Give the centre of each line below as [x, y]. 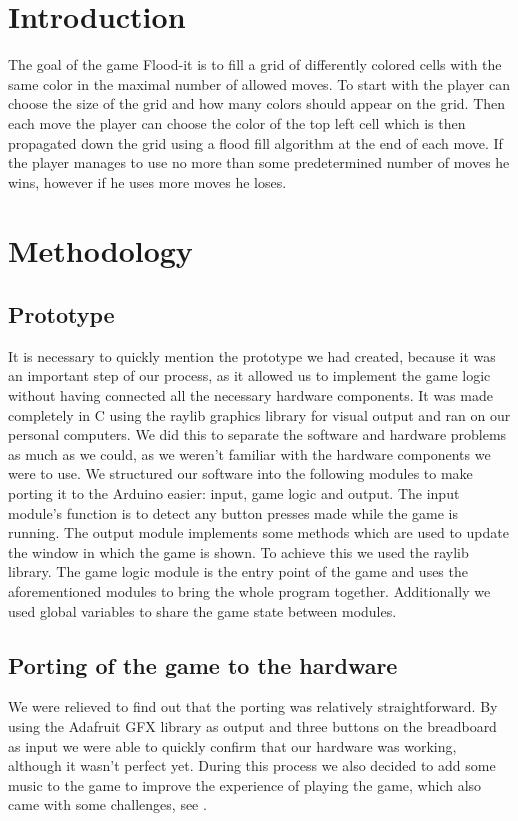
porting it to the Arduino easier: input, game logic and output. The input [234, 493]
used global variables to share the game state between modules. [202, 610]
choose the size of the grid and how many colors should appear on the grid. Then [257, 103]
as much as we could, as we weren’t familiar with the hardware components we [249, 453]
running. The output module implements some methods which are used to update [258, 532]
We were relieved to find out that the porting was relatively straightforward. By [253, 706]
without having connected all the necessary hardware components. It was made [250, 395]
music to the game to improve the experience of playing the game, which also [245, 784]
